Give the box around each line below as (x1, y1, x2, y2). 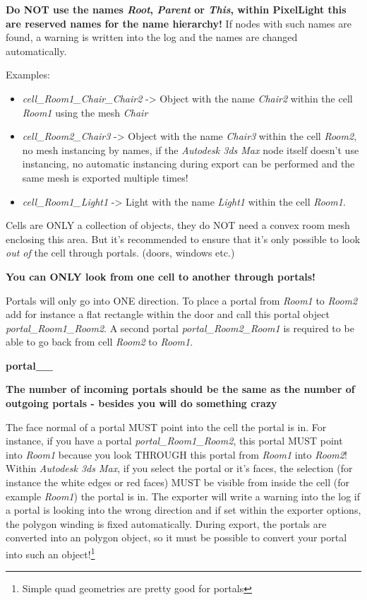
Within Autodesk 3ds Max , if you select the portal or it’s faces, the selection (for (6, 461, 353, 476)
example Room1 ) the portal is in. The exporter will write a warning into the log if (6, 488, 361, 503)
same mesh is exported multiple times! (22, 170, 188, 184)
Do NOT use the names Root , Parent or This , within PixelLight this (6, 2, 347, 16)
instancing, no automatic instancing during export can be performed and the (22, 156, 355, 171)
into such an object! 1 (6, 545, 95, 561)
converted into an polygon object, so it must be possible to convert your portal (6, 530, 347, 545)
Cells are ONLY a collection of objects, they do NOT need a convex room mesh (6, 218, 350, 233)
